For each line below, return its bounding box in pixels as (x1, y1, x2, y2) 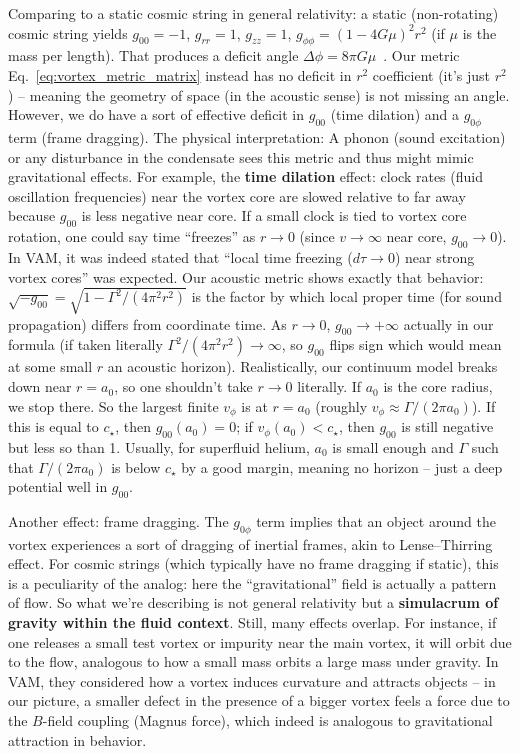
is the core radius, (383, 376, 493, 397)
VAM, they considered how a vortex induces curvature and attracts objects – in (8, 670, 496, 691)
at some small (8, 356, 93, 377)
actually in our (403, 313, 494, 334)
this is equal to (8, 416, 99, 437)
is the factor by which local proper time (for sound (191, 286, 502, 307)
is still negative (401, 416, 494, 437)
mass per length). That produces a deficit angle (8, 45, 299, 66)
